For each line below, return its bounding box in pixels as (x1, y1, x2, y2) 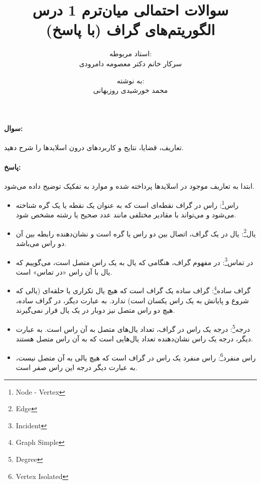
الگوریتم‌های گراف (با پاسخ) (46, 19, 215, 40)
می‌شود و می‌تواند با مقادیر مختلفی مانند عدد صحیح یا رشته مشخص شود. (16, 209, 236, 220)
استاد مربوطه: (109, 48, 152, 59)
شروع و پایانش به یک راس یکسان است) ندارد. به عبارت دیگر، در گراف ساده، (16, 295, 249, 305)
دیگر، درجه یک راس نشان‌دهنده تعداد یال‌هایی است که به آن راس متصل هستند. (16, 333, 253, 344)
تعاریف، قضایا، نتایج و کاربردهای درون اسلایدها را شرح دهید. (4, 142, 184, 152)
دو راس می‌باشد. (16, 237, 67, 248)
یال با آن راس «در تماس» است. (16, 266, 112, 277)
